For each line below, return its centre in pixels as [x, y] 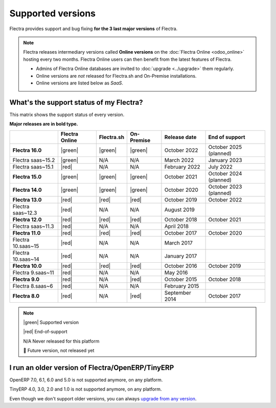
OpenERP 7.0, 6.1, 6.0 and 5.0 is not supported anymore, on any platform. [86, 380]
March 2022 [179, 160]
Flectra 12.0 [27, 219]
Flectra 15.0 [27, 176]
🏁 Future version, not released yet [59, 351]
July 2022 [220, 167]
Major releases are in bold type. [44, 124]
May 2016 [176, 273]
